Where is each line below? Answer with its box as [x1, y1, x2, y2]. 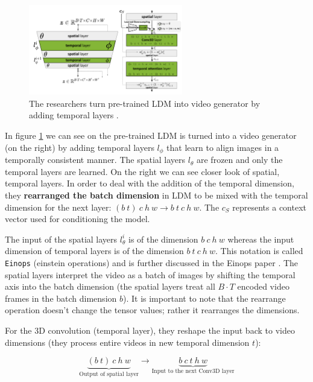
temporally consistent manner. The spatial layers [5, 153, 186, 166]
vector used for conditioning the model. [5, 212, 150, 225]
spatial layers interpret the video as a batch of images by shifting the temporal [5, 268, 296, 281]
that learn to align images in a [166, 141, 279, 153]
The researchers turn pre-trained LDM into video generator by [29, 97, 261, 109]
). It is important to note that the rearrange [122, 291, 286, 304]
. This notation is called [215, 244, 303, 257]
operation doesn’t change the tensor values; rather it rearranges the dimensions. [5, 304, 300, 316]
